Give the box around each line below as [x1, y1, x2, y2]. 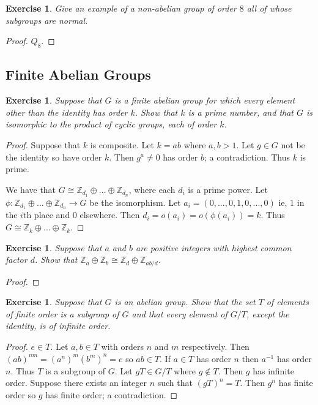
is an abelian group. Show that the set [114, 295, 256, 308]
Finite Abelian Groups [6, 65, 151, 84]
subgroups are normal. [6, 13, 88, 26]
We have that [6, 183, 56, 195]
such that [157, 376, 193, 389]
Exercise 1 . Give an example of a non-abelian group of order [6, 2, 237, 14]
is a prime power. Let [188, 183, 268, 195]
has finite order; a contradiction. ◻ [45, 388, 178, 401]
